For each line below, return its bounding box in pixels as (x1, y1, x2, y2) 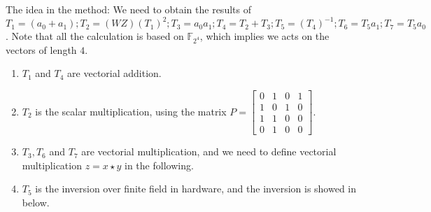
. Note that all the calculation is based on (6, 29, 184, 43)
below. (22, 195, 50, 209)
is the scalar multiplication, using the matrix (35, 104, 227, 118)
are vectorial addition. (67, 66, 162, 80)
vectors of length (6, 42, 77, 57)
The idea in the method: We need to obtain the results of (6, 2, 251, 16)
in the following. (125, 157, 194, 172)
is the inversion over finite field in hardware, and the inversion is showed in (35, 181, 357, 196)
